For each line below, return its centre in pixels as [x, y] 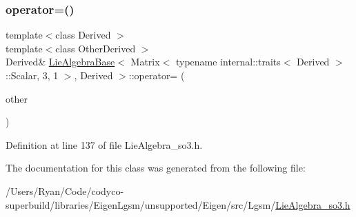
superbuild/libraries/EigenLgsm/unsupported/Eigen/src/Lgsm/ [141, 204]
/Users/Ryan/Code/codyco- [65, 190]
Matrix [145, 62]
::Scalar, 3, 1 [32, 75]
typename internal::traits [228, 62]
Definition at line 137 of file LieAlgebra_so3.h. [104, 144]
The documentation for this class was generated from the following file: [156, 168]
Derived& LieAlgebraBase [60, 62]
